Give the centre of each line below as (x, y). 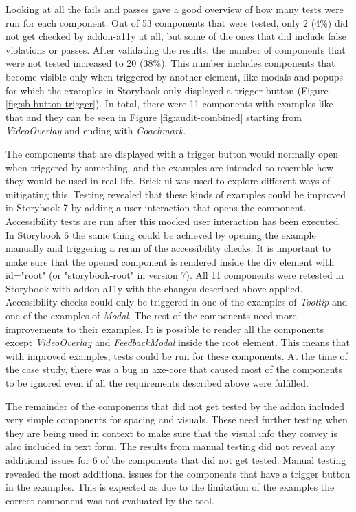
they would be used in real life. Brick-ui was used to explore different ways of (168, 181)
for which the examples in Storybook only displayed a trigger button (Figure (167, 90)
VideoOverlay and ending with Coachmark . (96, 130)
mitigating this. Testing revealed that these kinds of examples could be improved (176, 194)
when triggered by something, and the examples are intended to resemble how (170, 167)
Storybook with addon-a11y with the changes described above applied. (154, 288)
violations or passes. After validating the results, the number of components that (176, 49)
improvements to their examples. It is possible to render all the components (165, 329)
